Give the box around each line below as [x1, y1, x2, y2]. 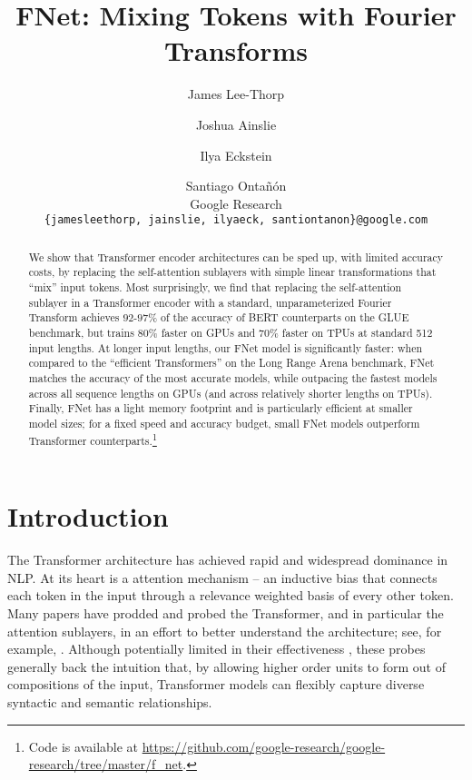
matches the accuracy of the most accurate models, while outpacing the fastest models [28, 370, 438, 385]
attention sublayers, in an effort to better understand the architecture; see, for [7, 621, 442, 640]
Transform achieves [28, 310, 120, 325]
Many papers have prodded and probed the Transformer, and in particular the [7, 603, 444, 622]
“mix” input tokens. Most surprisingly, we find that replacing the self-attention [28, 280, 402, 295]
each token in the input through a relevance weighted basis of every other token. [7, 586, 454, 605]
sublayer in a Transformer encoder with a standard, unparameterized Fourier [28, 294, 392, 310]
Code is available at [28, 736, 139, 755]
